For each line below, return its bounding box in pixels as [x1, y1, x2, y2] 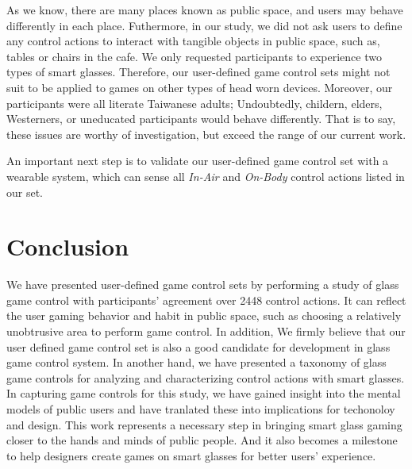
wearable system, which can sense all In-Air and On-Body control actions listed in [6, 167, 405, 184]
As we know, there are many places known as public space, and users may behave [6, 2, 403, 17]
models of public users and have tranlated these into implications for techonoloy [6, 401, 395, 417]
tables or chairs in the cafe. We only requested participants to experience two [6, 48, 382, 64]
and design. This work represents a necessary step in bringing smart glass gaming [6, 416, 402, 432]
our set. [6, 183, 44, 200]
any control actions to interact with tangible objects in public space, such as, [6, 33, 380, 49]
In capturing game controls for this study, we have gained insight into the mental [6, 385, 401, 402]
